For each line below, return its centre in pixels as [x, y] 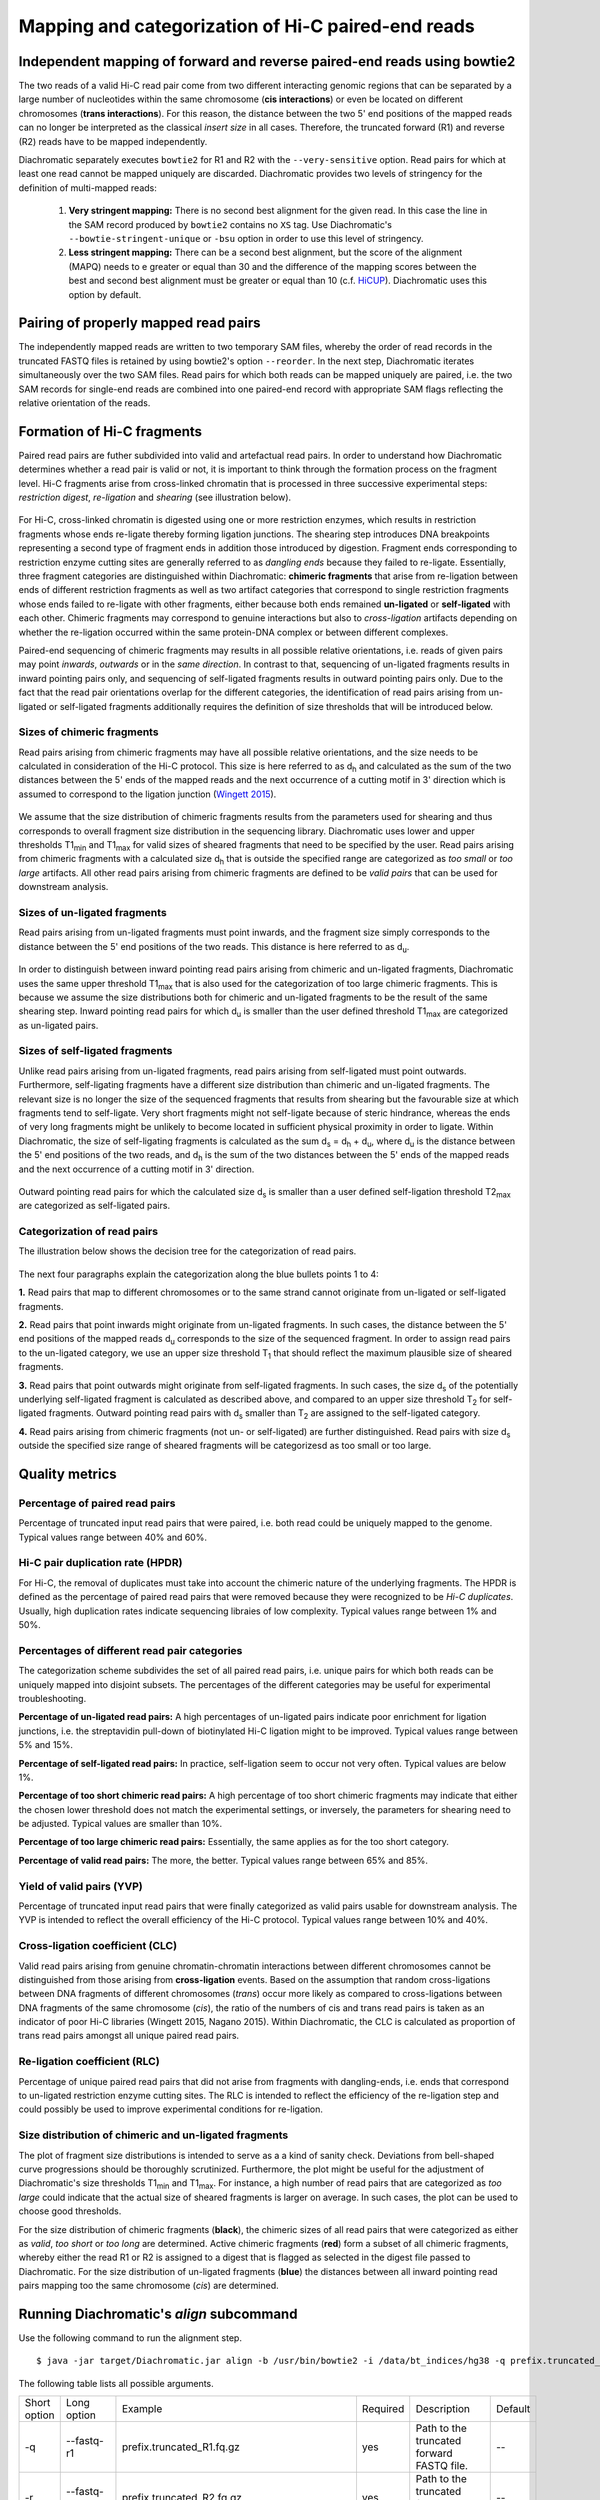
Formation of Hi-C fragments [110, 431]
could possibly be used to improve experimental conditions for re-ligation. [171, 2109]
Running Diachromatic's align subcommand [158, 2313]
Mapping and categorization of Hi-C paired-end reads [246, 26]
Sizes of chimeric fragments [88, 732]
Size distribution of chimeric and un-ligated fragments [153, 2135]
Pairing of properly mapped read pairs [139, 323]
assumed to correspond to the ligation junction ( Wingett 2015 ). [147, 794]
